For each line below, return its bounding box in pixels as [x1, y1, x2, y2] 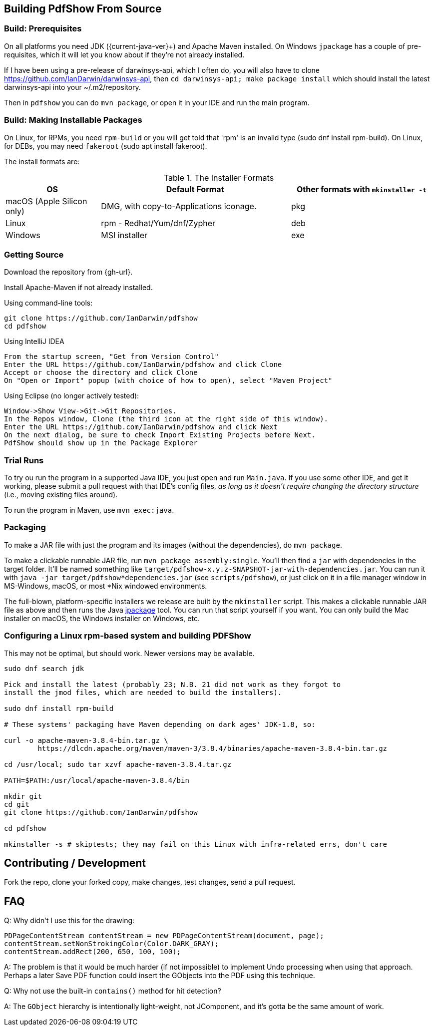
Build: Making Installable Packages [4, 115, 142, 125]
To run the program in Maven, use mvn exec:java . [4, 506, 174, 515]
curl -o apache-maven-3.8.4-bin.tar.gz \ [4, 736, 168, 744]
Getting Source [4, 249, 64, 260]
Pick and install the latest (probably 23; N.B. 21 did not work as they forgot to [4, 680, 341, 688]
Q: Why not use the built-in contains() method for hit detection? [4, 987, 221, 996]
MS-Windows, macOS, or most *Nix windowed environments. [4, 581, 207, 590]
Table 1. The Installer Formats [163, 172, 274, 183]
